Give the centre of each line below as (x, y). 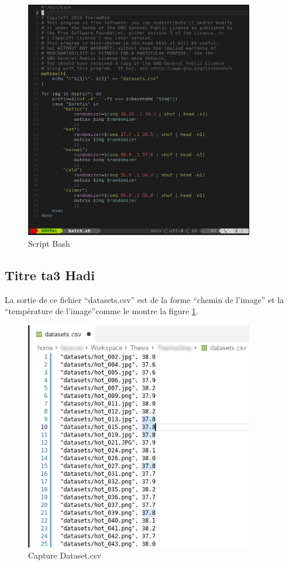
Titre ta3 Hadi (50, 275)
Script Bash (49, 243)
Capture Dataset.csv (65, 555)
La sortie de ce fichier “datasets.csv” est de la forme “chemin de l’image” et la (144, 299)
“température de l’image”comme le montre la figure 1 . (102, 311)
